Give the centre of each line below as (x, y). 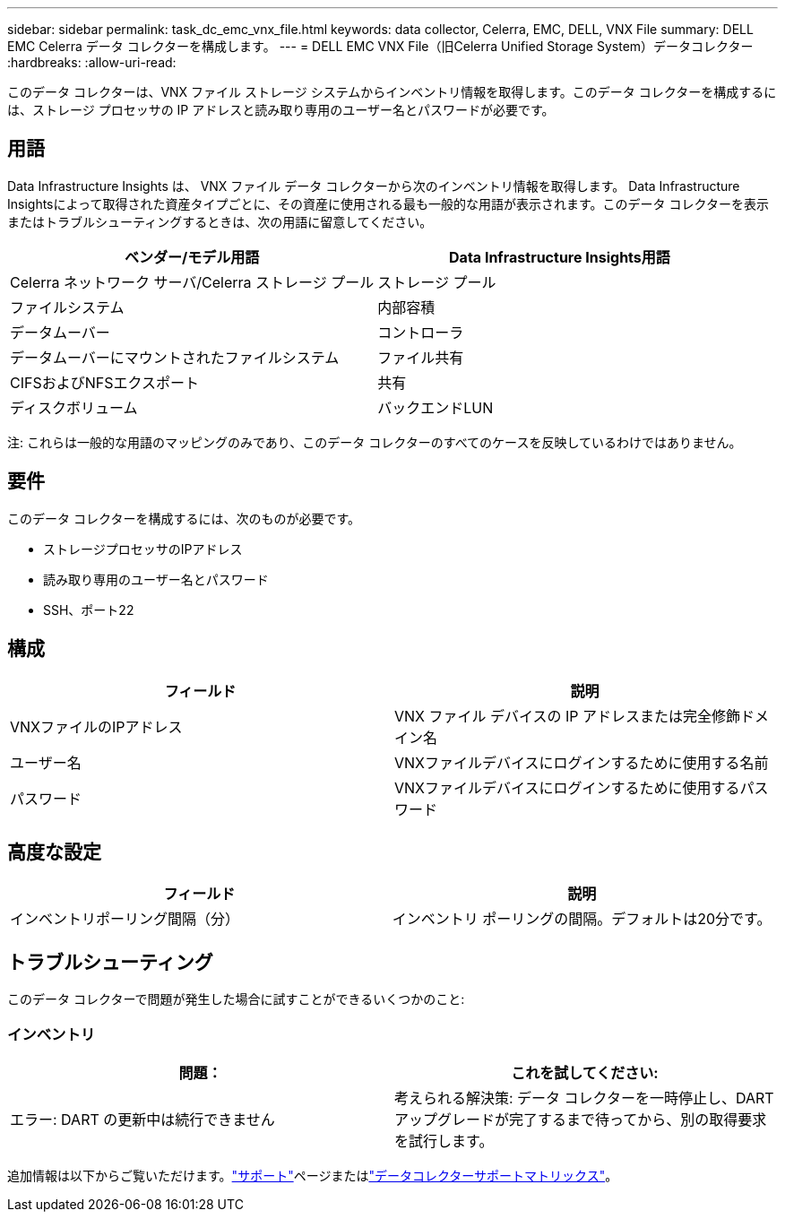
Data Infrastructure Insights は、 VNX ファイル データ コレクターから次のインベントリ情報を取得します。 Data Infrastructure (374, 186)
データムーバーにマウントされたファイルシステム (175, 357)
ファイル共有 (421, 357)
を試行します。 (444, 1141)
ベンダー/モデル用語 (192, 257)
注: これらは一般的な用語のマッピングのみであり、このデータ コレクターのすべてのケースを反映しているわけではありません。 (375, 442)
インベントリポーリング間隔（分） (125, 919)
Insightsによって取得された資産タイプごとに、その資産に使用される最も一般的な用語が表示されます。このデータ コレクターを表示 (388, 203)
